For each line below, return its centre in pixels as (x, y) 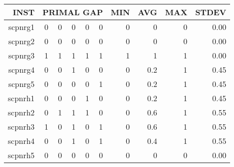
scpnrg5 (21, 84)
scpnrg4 (21, 70)
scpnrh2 (21, 112)
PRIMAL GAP (73, 12)
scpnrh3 (21, 126)
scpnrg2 (21, 41)
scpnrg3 (21, 55)
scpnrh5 (21, 155)
